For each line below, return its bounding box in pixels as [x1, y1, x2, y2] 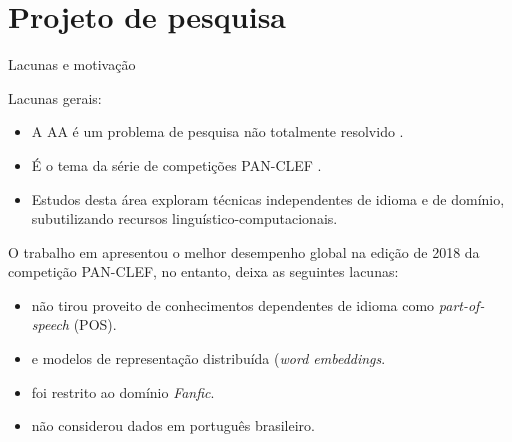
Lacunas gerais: [8, 87, 102, 108]
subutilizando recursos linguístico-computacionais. [31, 208, 338, 229]
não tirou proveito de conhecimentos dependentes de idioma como [31, 294, 435, 315]
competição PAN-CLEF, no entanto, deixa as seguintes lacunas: [8, 261, 399, 282]
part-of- [438, 294, 485, 315]
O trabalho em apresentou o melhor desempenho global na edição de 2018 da [8, 241, 480, 262]
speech [31, 314, 70, 335]
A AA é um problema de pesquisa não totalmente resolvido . [31, 121, 404, 142]
